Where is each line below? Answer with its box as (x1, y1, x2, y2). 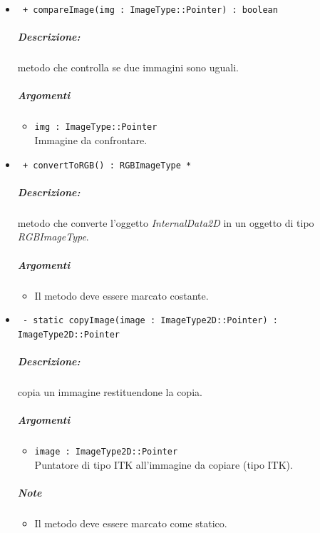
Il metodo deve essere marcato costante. (34, 288, 209, 303)
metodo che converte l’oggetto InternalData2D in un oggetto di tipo (17, 215, 314, 230)
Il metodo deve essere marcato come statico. (34, 516, 227, 531)
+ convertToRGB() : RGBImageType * (22, 160, 192, 171)
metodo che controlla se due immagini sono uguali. (17, 60, 239, 75)
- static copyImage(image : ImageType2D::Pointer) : (22, 315, 278, 326)
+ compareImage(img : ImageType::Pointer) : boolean (22, 5, 278, 15)
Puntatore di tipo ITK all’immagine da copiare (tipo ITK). (34, 457, 293, 472)
